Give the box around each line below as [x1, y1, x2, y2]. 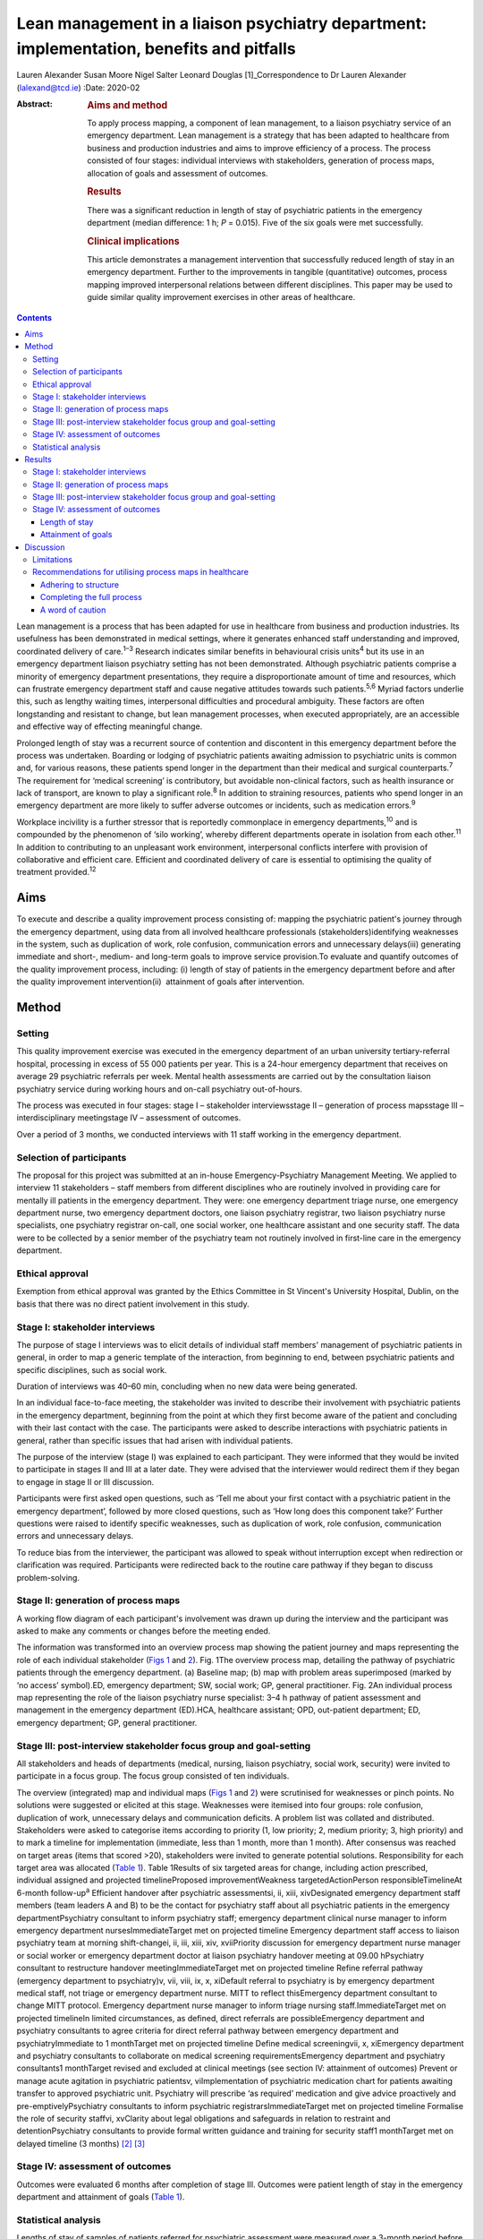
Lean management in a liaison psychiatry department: [16, 13, 427, 33]
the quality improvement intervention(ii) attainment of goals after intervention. [16, 976, 305, 987]
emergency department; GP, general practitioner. [16, 1717, 198, 1728]
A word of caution [40, 605, 106, 615]
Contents [16, 312, 53, 322]
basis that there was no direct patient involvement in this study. [16, 1299, 250, 1309]
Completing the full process [40, 592, 142, 603]
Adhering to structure [40, 579, 120, 590]
